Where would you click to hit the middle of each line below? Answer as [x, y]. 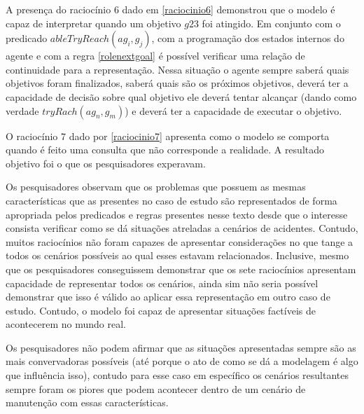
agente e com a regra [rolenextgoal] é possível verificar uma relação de [155, 56]
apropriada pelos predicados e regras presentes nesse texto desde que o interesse [177, 214]
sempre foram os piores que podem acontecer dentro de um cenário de [156, 388]
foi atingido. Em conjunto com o [271, 23]
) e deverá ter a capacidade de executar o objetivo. [233, 110]
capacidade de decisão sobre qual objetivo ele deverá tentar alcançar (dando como [181, 96]
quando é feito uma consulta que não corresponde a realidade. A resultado [165, 150]
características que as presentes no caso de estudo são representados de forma [171, 200]
